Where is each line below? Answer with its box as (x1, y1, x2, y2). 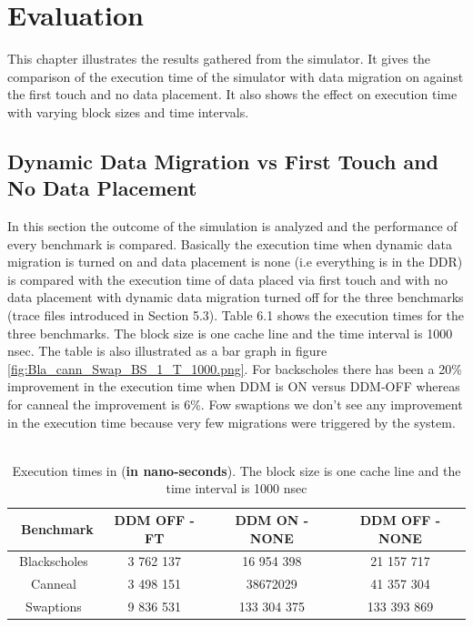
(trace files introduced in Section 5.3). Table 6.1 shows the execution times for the (7, 306, 465, 325)
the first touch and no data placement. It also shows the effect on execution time (7, 85, 458, 104)
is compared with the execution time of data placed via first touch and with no (7, 269, 448, 288)
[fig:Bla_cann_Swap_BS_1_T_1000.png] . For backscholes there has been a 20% (7, 359, 462, 378)
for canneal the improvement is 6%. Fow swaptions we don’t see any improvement (7, 395, 463, 414)
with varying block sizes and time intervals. (7, 102, 249, 121)
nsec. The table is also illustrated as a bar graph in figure (7, 341, 327, 360)
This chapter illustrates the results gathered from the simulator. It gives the (7, 49, 431, 68)
